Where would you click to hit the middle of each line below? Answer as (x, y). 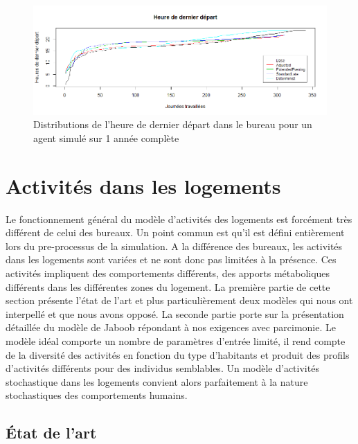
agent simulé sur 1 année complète (106, 137)
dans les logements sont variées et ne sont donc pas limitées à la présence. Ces (171, 259)
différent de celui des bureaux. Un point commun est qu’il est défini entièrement (175, 232)
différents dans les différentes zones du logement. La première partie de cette (168, 286)
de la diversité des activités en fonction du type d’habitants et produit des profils (178, 354)
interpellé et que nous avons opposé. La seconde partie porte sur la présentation (175, 313)
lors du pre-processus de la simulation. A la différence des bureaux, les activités (174, 246)
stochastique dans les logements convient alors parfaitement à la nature (157, 381)
